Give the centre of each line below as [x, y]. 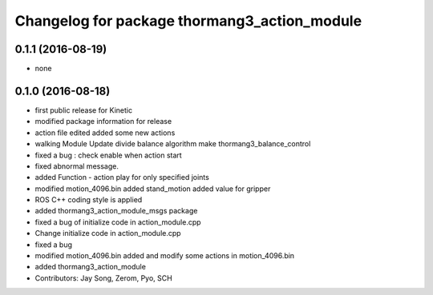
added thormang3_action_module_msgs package [116, 211]
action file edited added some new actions [105, 133]
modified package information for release [103, 122]
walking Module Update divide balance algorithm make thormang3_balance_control [173, 144]
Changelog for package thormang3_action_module [188, 21]
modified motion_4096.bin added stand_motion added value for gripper [153, 189]
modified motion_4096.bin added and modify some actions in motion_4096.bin [165, 256]
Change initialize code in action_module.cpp [108, 233]
